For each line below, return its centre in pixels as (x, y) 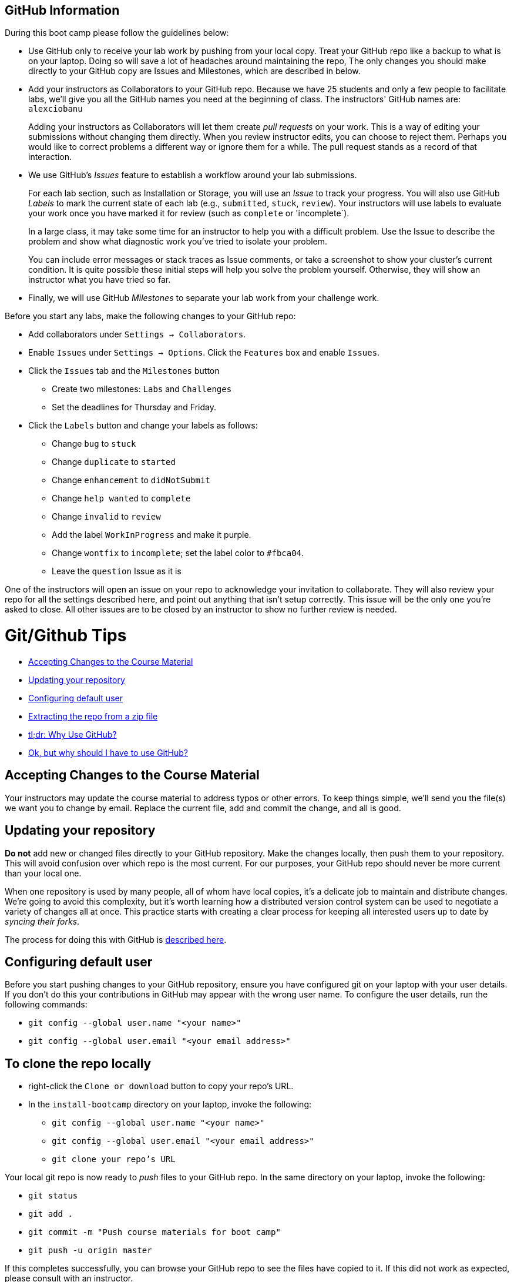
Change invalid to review (106, 517)
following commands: (46, 1005)
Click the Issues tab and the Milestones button (124, 371)
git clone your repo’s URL (114, 1159)
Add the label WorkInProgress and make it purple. (152, 535)
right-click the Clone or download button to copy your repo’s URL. (161, 1086)
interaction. (50, 157)
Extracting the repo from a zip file (93, 716)
